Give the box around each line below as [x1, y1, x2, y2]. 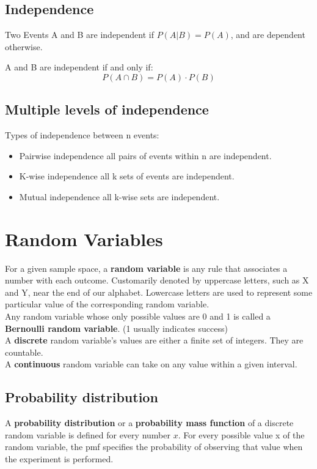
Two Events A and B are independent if [5, 28, 154, 41]
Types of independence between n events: [5, 129, 159, 141]
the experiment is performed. [5, 452, 114, 465]
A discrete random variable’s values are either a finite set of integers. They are [5, 334, 304, 347]
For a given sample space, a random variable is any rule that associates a [5, 261, 288, 274]
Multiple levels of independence [5, 100, 209, 119]
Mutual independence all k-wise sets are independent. [19, 190, 220, 203]
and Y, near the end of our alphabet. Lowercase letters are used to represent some [5, 285, 313, 298]
